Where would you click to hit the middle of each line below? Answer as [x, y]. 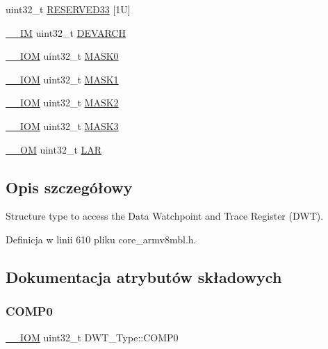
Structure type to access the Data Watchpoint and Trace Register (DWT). [165, 216]
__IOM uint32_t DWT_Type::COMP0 [92, 337]
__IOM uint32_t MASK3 [62, 125]
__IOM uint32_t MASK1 [62, 79]
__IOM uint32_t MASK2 [62, 103]
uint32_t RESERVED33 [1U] [68, 9]
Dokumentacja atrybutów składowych [144, 276]
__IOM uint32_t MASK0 [62, 56]
